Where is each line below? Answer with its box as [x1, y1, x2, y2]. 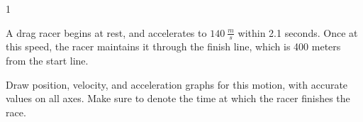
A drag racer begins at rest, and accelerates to [6, 25, 207, 40]
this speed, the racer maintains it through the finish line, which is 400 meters [6, 39, 341, 54]
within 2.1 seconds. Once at [238, 25, 358, 40]
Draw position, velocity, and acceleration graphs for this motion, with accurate [6, 77, 348, 91]
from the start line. [6, 53, 89, 68]
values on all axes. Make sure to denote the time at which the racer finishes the [6, 91, 350, 106]
